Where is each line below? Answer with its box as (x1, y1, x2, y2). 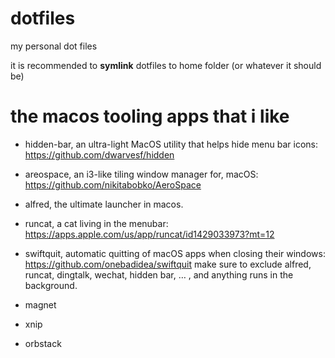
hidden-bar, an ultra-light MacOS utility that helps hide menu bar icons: (24, 138, 318, 150)
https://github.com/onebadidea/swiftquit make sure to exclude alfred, (24, 258, 312, 270)
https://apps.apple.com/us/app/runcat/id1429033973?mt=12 (24, 228, 275, 240)
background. (24, 279, 78, 291)
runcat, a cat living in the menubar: (24, 217, 169, 229)
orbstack (24, 337, 62, 349)
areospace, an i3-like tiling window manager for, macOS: (24, 168, 259, 180)
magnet (24, 298, 57, 311)
